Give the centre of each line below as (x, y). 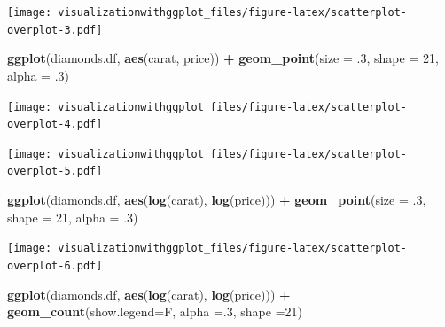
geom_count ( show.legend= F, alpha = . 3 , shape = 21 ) (155, 311)
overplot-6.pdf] (55, 265)
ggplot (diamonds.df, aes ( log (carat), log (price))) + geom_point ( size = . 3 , (217, 200)
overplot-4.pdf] (55, 125)
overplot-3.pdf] (55, 30)
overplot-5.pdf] (55, 171)
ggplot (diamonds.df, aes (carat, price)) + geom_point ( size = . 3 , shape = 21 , (223, 58)
